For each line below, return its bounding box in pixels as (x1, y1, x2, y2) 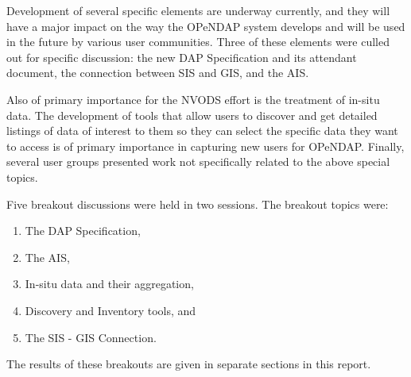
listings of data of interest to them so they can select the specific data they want (6, 122, 398, 139)
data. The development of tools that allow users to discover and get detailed (6, 106, 378, 123)
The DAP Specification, (25, 222, 141, 239)
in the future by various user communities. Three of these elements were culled (6, 33, 390, 50)
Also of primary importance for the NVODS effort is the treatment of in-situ (6, 90, 380, 107)
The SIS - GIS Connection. (25, 329, 157, 345)
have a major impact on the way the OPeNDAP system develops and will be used (6, 17, 405, 34)
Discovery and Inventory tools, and (25, 302, 196, 318)
